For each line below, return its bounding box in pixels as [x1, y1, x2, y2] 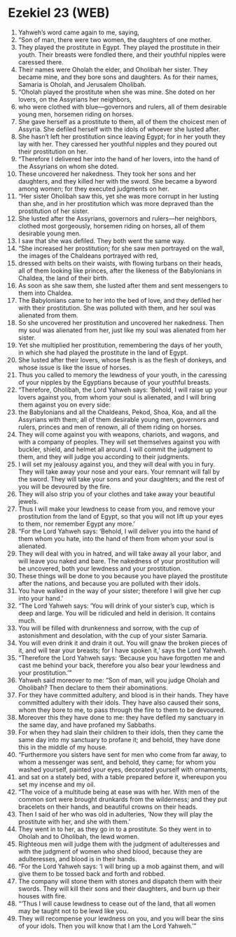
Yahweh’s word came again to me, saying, [18, 28, 139, 36]
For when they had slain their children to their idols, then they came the [18, 727, 223, 737]
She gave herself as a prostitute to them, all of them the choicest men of [18, 117, 227, 125]
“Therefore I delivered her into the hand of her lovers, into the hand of [18, 154, 220, 163]
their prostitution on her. [18, 147, 88, 156]
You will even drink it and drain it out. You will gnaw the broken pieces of [18, 638, 228, 647]
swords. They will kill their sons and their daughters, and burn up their [18, 884, 220, 893]
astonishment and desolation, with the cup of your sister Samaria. [18, 631, 208, 639]
